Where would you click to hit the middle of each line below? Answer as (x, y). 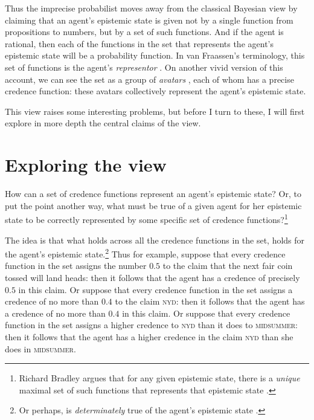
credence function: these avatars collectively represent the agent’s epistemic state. (155, 91)
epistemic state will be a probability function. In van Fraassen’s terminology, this (155, 55)
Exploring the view (86, 165)
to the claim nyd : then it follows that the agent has (210, 301)
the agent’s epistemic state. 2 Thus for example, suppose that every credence (145, 253)
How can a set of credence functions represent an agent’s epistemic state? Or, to (153, 194)
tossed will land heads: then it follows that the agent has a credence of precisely (152, 277)
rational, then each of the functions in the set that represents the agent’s (139, 43)
